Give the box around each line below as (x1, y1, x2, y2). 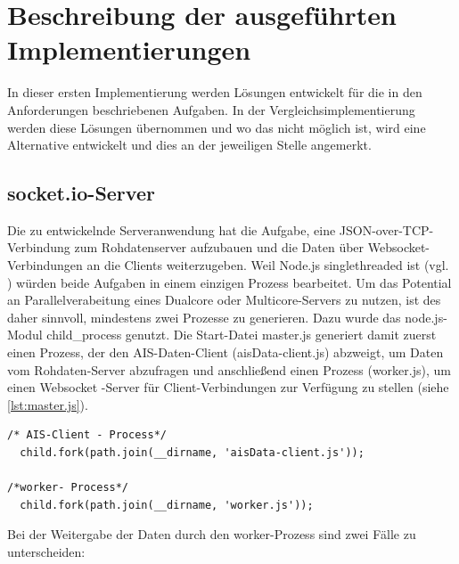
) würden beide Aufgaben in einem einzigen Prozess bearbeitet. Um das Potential (7, 273, 452, 291)
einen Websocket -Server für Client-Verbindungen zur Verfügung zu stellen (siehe (7, 378, 449, 396)
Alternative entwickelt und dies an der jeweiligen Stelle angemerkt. (7, 135, 372, 154)
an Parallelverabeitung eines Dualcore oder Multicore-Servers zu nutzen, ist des (7, 290, 441, 309)
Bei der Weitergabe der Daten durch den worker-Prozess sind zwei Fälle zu (7, 525, 416, 544)
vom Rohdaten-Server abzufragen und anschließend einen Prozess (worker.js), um (7, 360, 451, 379)
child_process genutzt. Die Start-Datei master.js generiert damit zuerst (46, 325, 437, 344)
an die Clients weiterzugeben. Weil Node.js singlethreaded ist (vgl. (86, 256, 449, 274)
